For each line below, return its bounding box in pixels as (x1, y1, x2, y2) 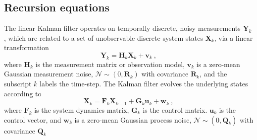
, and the (199, 69, 227, 79)
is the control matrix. (143, 104, 207, 115)
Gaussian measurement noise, (4, 69, 93, 79)
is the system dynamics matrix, (34, 104, 129, 115)
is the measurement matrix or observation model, (35, 59, 185, 69)
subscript (4, 78, 32, 88)
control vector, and (4, 114, 61, 125)
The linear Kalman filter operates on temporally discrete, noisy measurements (4, 23, 241, 33)
